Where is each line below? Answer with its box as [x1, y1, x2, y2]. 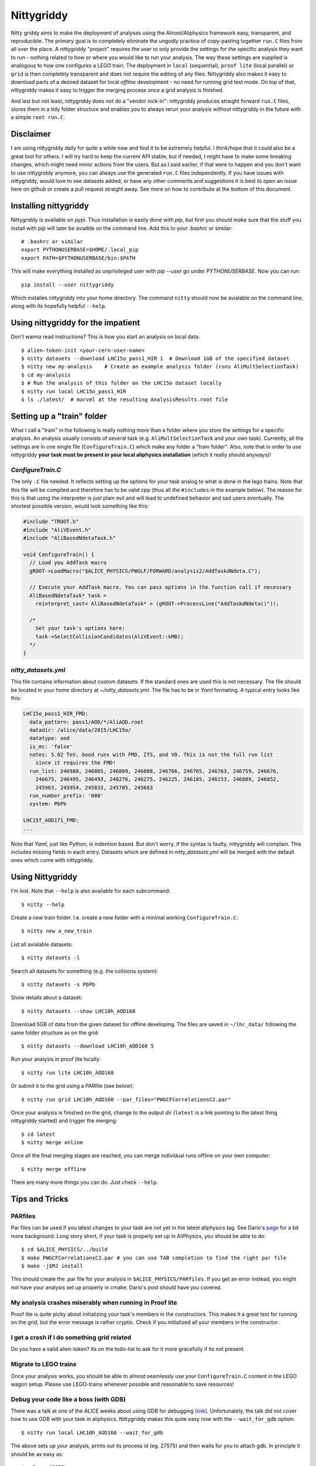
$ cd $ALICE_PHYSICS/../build [21, 1246, 108, 1253]
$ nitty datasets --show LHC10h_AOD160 [21, 1007, 136, 1014]
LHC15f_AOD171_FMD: [23, 817, 79, 824]
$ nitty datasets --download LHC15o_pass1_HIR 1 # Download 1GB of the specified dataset [21, 355, 290, 362]
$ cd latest [21, 1131, 56, 1138]
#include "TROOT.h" [23, 518, 79, 525]
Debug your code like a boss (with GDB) [11, 1395, 126, 1403]
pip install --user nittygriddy [21, 281, 114, 288]
